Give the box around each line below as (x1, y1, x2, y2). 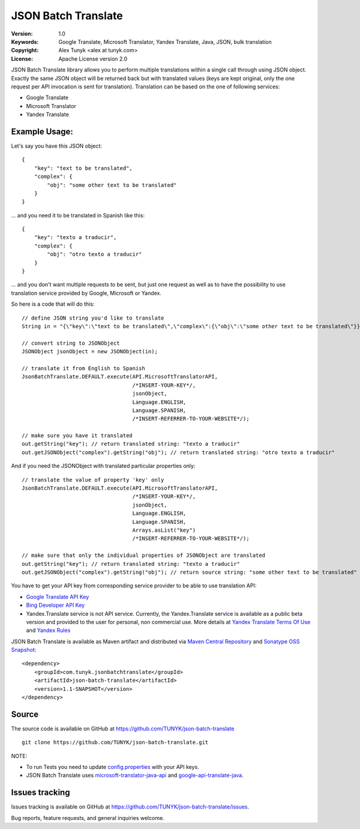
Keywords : (11, 38, 39, 45)
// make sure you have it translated (22, 433, 133, 439)
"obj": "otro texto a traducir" (47, 251, 142, 258)
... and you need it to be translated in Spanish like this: (11, 211, 145, 219)
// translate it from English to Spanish (22, 365, 145, 372)
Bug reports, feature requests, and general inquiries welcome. (11, 814, 164, 821)
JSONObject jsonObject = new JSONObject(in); (22, 348, 158, 355)
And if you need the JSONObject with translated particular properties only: (11, 463, 196, 470)
